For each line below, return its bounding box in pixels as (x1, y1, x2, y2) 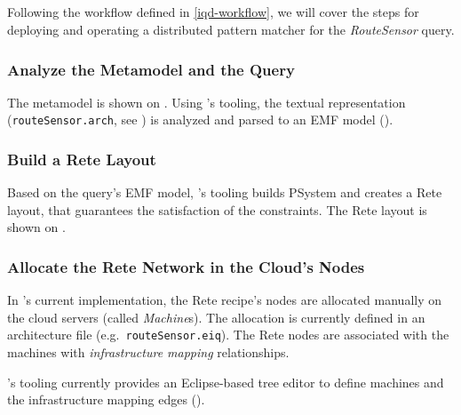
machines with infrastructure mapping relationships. (7, 343, 290, 362)
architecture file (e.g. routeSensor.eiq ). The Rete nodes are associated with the (7, 325, 449, 344)
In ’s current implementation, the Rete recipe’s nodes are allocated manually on (7, 291, 442, 309)
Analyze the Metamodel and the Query (7, 58, 295, 80)
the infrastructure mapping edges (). (7, 390, 205, 409)
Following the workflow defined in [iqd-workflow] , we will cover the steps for (7, 3, 419, 21)
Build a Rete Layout (7, 148, 156, 170)
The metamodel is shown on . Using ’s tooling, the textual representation (7, 92, 406, 111)
